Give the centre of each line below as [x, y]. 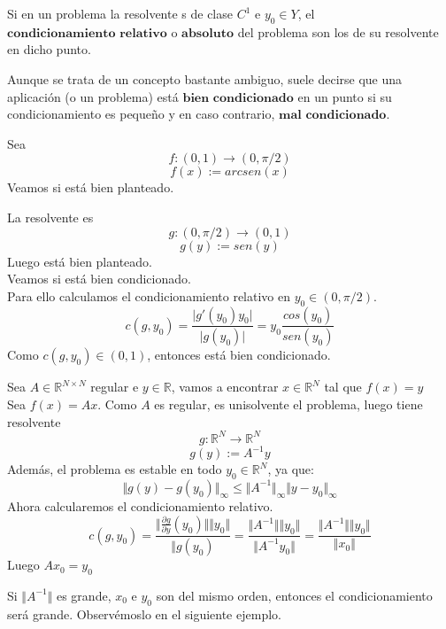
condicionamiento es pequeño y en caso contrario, [141, 114]
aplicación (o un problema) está [93, 96]
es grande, [84, 595]
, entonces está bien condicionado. [239, 355]
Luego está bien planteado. [80, 261]
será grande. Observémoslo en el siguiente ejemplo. [144, 613]
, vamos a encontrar [225, 387]
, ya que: [291, 469]
